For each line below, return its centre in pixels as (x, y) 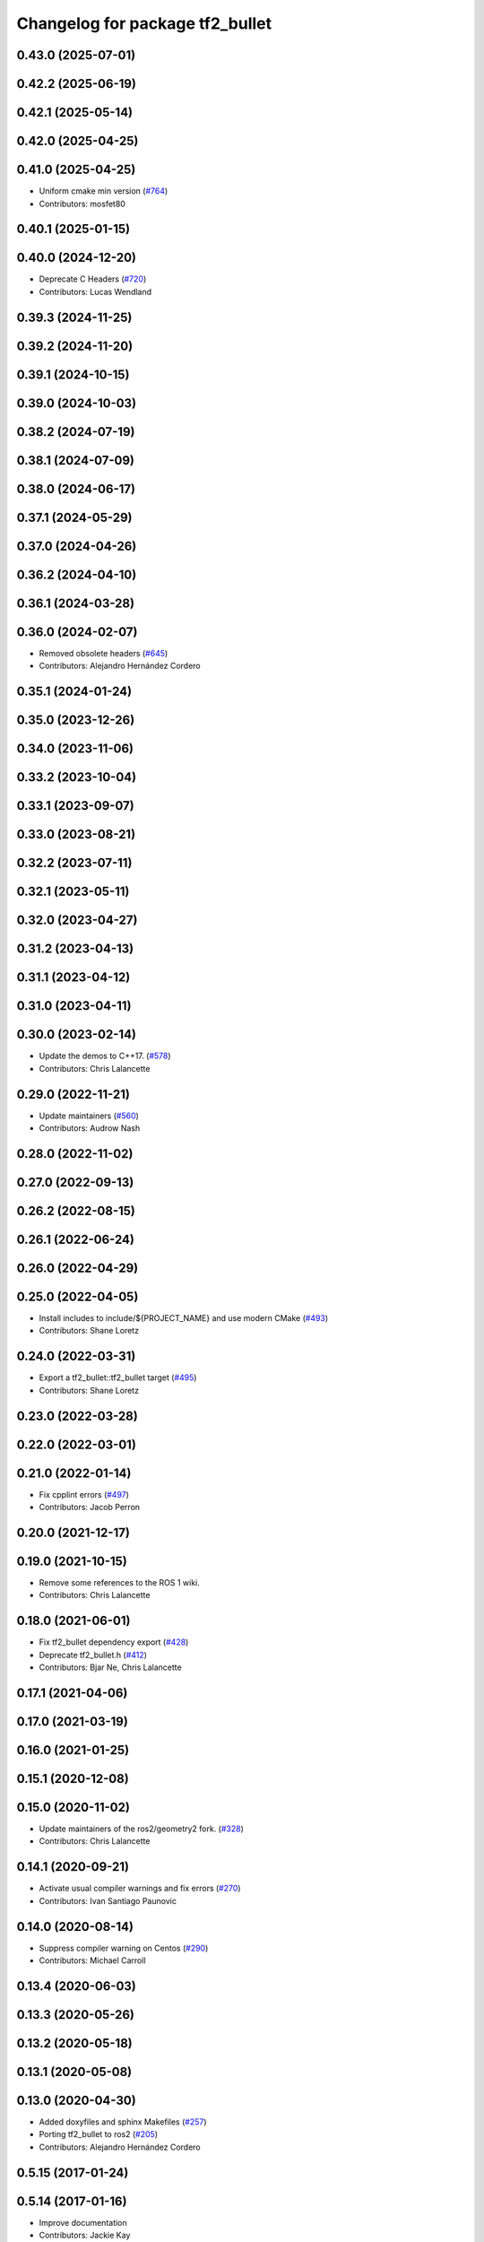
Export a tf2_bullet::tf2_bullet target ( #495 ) (118, 1377)
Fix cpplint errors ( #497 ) (84, 1494)
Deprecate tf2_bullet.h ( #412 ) (93, 1655)
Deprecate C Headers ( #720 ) (93, 279)
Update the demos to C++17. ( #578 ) (105, 1056)
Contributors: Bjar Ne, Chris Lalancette (111, 1667)
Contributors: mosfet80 (82, 204)
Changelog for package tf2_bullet (144, 23)
